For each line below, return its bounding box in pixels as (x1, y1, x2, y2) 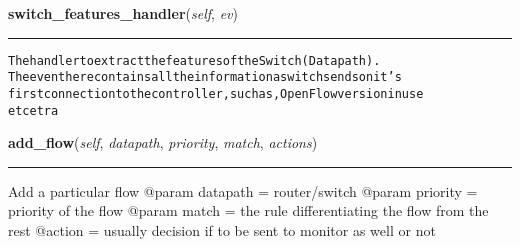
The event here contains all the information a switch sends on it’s (8, 70, 402, 85)
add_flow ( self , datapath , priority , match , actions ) (8, 132, 318, 153)
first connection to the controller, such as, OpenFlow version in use (8, 86, 424, 101)
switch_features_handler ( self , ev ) (8, 3, 238, 23)
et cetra (8, 103, 59, 118)
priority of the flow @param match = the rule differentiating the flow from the (8, 200, 489, 221)
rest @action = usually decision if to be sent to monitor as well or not (8, 220, 436, 240)
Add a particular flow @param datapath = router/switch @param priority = (8, 180, 478, 201)
